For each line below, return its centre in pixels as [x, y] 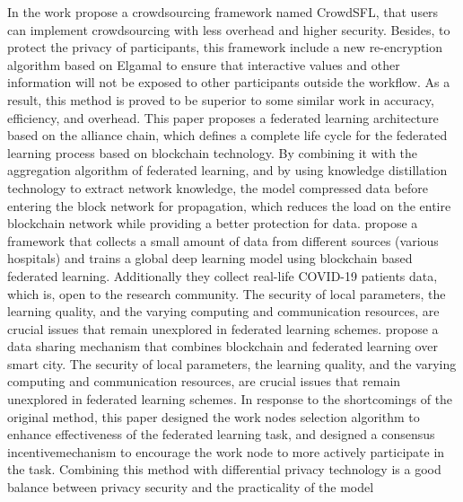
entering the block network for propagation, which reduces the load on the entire [229, 205]
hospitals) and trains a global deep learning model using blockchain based [210, 258]
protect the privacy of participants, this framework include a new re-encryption [225, 47]
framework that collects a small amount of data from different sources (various [223, 240]
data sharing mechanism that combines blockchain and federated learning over [223, 346]
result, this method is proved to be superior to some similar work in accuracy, [221, 99]
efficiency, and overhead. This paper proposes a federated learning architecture [223, 117]
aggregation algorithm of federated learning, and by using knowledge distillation [227, 170]
